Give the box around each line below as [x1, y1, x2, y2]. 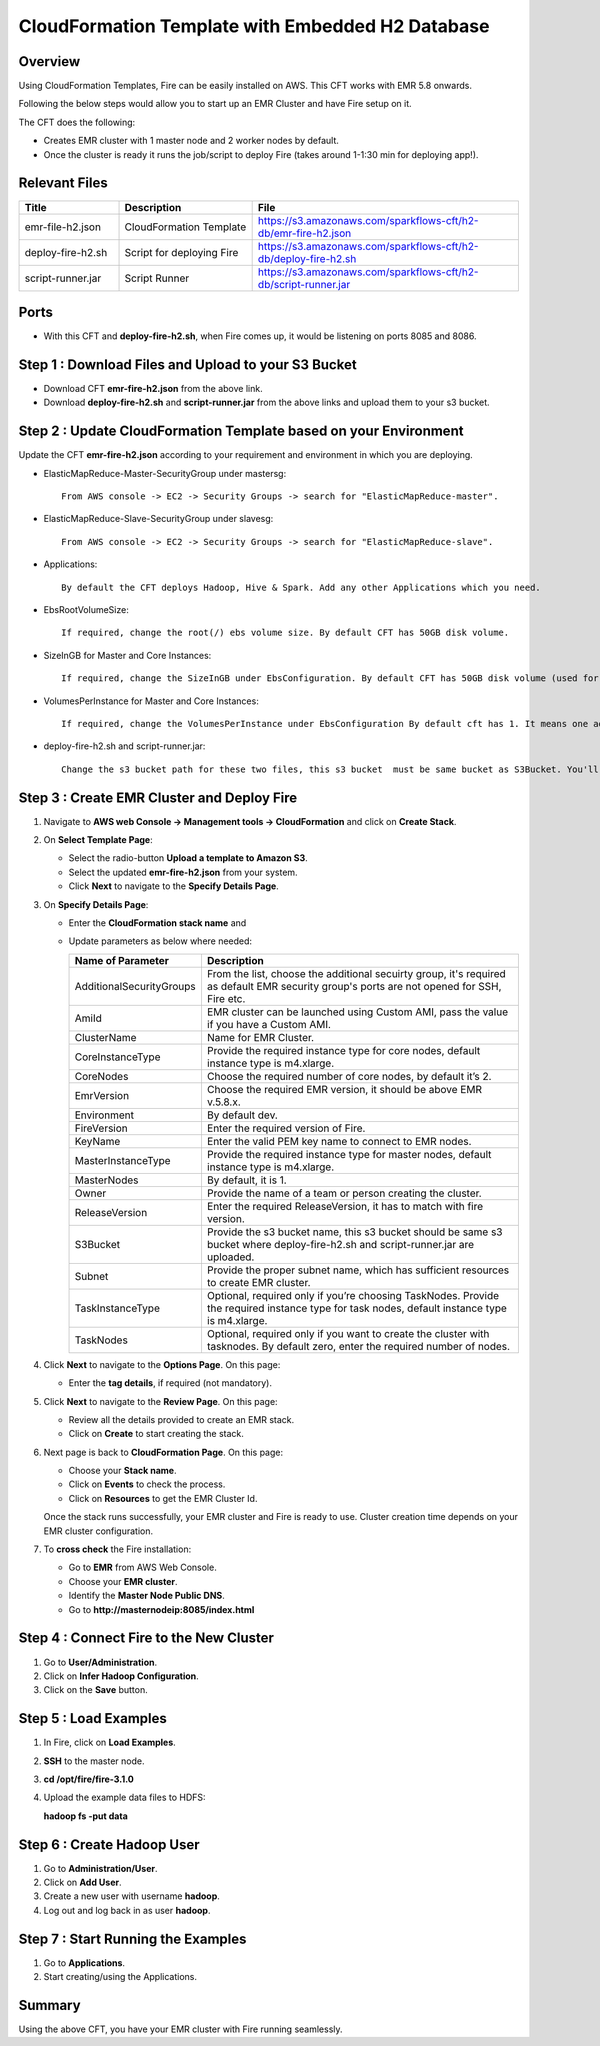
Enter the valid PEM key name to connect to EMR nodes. [206, 1134, 472, 1148]
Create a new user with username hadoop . [43, 1890, 220, 1902]
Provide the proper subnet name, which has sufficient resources [206, 1263, 510, 1277]
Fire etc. [206, 991, 246, 1005]
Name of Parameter [74, 953, 170, 967]
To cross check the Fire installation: [43, 1543, 192, 1555]
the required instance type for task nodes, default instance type [206, 1301, 507, 1315]
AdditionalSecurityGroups [74, 979, 197, 993]
